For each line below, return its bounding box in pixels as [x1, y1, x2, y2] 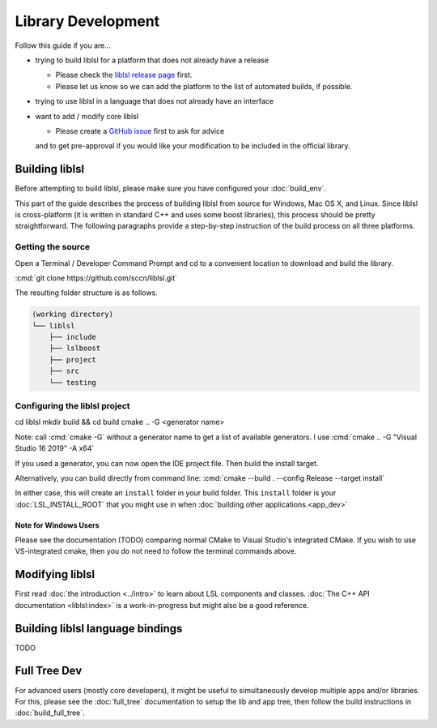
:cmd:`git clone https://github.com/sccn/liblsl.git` [15, 272, 178, 283]
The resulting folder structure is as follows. [15, 288, 158, 298]
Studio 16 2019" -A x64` [15, 443, 95, 453]
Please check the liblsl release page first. [55, 70, 193, 80]
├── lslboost [49, 344, 101, 353]
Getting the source [15, 242, 91, 253]
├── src [49, 366, 80, 376]
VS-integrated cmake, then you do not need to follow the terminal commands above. [15, 546, 297, 556]
